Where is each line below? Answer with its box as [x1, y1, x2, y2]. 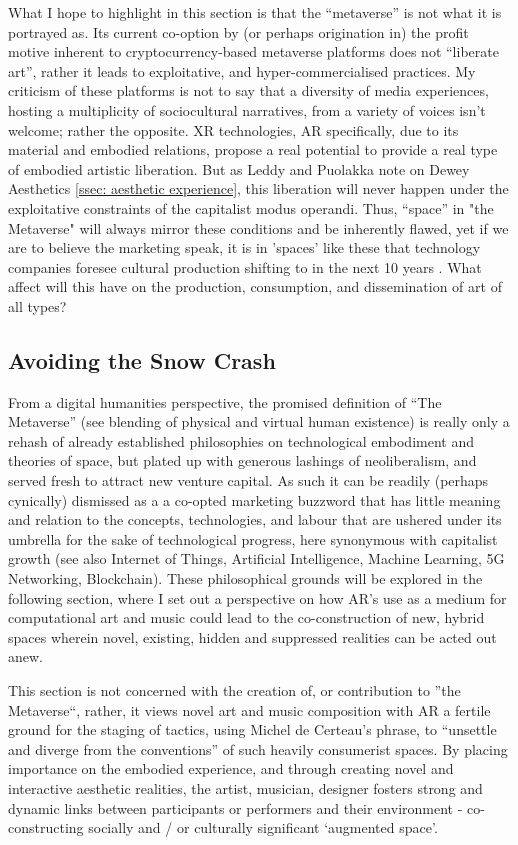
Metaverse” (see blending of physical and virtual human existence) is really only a [8, 411, 510, 432]
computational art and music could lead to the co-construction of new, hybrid [8, 607, 485, 628]
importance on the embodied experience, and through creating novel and [8, 758, 454, 779]
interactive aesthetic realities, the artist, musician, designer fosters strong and [8, 777, 483, 798]
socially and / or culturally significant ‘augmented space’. [88, 817, 438, 838]
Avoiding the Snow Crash [8, 344, 276, 375]
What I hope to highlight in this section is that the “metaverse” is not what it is [8, 2, 502, 22]
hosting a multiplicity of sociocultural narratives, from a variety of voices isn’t [8, 99, 486, 120]
